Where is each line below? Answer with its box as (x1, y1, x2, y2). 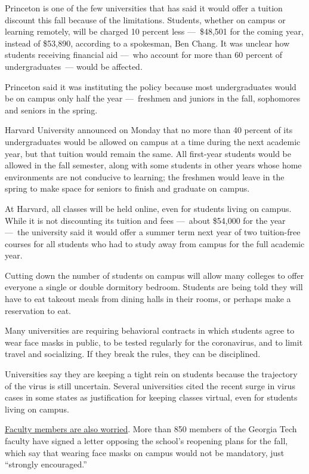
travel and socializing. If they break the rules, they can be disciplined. (5, 347, 261, 360)
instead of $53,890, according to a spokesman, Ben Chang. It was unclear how (5, 36, 290, 49)
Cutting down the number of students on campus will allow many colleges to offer (5, 269, 304, 281)
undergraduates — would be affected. (5, 60, 143, 72)
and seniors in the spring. (5, 103, 98, 116)
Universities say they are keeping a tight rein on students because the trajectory (5, 368, 298, 380)
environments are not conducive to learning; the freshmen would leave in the (5, 170, 285, 183)
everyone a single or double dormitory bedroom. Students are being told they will (5, 281, 303, 293)
